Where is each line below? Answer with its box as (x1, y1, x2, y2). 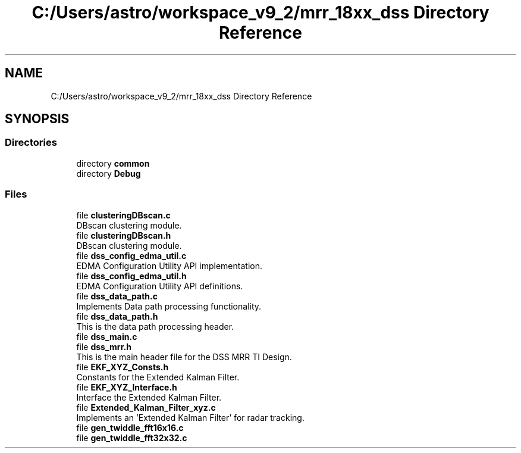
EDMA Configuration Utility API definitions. (76, 280, 243, 291)
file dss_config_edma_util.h (76, 270, 187, 281)
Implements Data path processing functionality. (76, 301, 262, 311)
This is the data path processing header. (76, 321, 234, 332)
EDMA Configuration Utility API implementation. (76, 260, 262, 271)
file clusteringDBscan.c (76, 210, 171, 220)
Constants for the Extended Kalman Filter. (76, 371, 240, 382)
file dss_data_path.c (76, 290, 158, 301)
